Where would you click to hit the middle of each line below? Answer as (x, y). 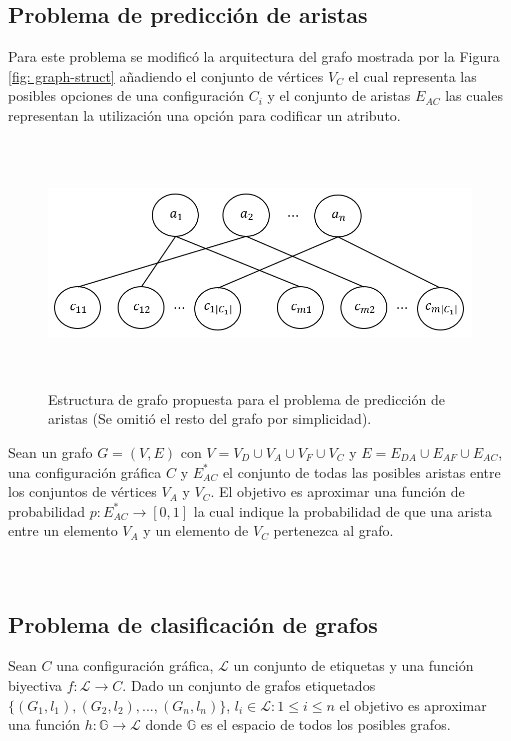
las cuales (474, 95)
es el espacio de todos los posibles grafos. (325, 724)
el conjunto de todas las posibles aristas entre (361, 471)
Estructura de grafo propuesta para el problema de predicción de (246, 398)
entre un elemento (63, 530)
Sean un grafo (50, 452)
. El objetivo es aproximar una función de (337, 491)
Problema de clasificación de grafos (193, 623)
